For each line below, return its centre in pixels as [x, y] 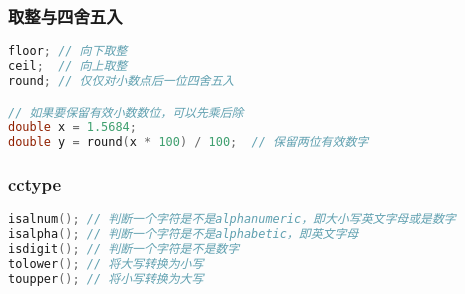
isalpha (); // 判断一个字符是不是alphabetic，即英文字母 [183, 234]
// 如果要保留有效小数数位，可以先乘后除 [126, 112]
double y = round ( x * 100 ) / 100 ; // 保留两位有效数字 [188, 142]
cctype [35, 184]
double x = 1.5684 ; [72, 127]
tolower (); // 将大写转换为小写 [106, 263]
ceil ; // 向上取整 [68, 66]
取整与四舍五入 [65, 15]
